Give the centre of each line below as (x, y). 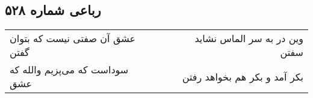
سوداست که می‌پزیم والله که (69, 70)
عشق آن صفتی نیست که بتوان (73, 38)
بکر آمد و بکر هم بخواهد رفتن (243, 76)
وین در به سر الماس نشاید (249, 38)
